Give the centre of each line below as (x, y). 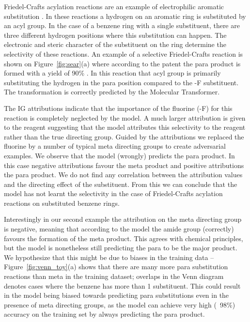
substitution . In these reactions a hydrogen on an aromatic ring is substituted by (125, 16)
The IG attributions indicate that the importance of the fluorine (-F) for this (118, 108)
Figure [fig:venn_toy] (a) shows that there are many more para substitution (116, 267)
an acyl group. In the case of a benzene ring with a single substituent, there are (122, 25)
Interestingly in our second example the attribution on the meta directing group (123, 219)
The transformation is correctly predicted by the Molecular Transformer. (112, 92)
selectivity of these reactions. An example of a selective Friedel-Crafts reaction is (124, 54)
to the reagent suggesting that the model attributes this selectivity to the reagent (125, 127)
